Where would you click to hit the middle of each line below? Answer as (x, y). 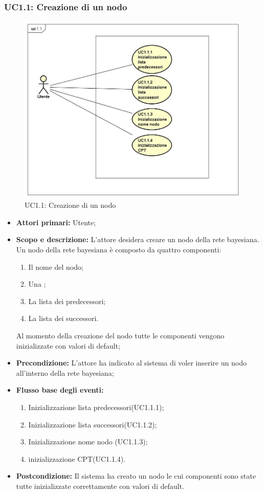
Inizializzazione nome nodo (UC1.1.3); (88, 442)
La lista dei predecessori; (67, 301)
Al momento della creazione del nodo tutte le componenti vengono (120, 336)
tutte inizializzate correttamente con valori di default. (100, 486)
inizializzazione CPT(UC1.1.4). (77, 458)
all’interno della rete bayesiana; (65, 372)
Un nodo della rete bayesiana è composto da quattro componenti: (119, 250)
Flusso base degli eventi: (60, 390)
